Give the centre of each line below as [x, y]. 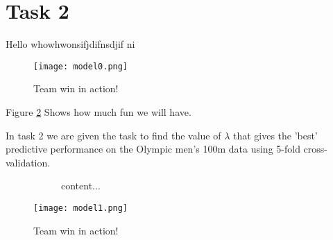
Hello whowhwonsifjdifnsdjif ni [70, 44]
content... [81, 186]
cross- [316, 149]
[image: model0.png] [81, 66]
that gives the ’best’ [275, 135]
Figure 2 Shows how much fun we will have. [99, 111]
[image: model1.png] [81, 208]
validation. [28, 162]
